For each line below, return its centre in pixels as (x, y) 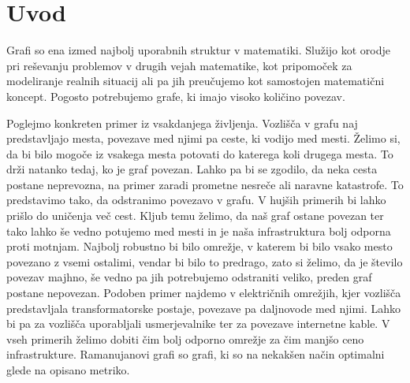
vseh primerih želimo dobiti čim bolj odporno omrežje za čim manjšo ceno (185, 338)
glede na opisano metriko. (68, 370)
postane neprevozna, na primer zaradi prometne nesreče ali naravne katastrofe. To (205, 184)
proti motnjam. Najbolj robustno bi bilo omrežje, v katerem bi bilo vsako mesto (199, 246)
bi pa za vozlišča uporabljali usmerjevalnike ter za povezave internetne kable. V (198, 324)
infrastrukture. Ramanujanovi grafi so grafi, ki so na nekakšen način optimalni (196, 354)
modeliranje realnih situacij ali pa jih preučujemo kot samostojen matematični (196, 81)
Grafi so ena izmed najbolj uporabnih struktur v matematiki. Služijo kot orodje (199, 50)
